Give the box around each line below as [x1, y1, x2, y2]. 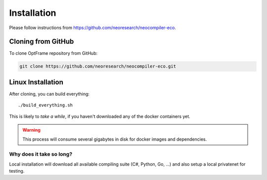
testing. [9, 168, 25, 174]
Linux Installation [9, 78, 64, 86]
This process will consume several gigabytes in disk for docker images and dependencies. [22, 136, 207, 142]
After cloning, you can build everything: [9, 91, 90, 97]
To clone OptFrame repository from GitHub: [9, 50, 98, 56]
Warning [22, 127, 41, 133]
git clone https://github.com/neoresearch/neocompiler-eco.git [19, 64, 177, 69]
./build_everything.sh [18, 103, 73, 108]
